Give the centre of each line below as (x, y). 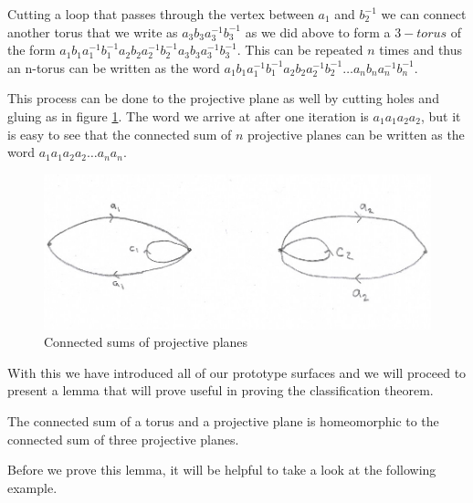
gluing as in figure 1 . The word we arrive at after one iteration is (188, 115)
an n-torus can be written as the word (114, 67)
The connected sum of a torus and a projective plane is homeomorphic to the (223, 421)
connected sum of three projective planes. (123, 439)
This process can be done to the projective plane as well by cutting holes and (223, 98)
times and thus (421, 50)
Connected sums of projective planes (146, 342)
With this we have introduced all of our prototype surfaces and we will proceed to (237, 372)
